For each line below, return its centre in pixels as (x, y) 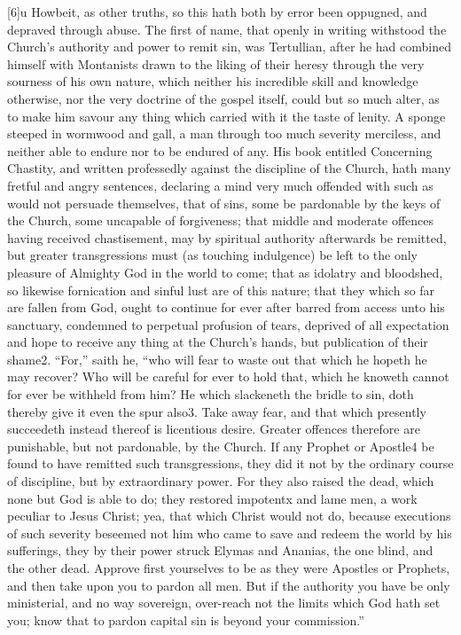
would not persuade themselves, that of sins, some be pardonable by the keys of (224, 203)
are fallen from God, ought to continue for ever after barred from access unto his (226, 307)
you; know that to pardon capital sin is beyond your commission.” (186, 619)
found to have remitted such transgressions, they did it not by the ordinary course (230, 463)
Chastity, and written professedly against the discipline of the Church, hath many (229, 168)
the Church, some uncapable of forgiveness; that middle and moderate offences (221, 220)
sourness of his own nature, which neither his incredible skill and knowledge (213, 81)
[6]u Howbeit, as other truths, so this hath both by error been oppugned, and (217, 12)
